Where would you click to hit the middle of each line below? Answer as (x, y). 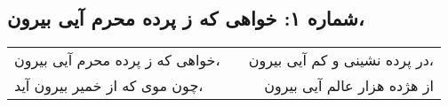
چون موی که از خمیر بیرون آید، (109, 86)
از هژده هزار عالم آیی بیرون (349, 86)
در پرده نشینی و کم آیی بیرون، (341, 60)
